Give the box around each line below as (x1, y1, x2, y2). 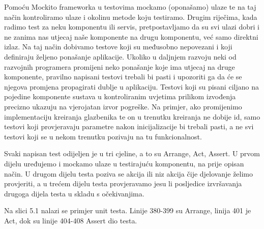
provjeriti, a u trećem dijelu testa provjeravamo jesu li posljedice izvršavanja (4, 178, 242, 189)
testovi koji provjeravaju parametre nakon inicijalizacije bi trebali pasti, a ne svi (4, 121, 254, 132)
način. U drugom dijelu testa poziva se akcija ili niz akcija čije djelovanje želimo (4, 168, 253, 179)
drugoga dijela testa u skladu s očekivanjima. (4, 188, 144, 198)
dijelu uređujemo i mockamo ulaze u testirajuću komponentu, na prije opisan (4, 158, 244, 168)
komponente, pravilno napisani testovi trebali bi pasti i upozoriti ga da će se (4, 71, 242, 82)
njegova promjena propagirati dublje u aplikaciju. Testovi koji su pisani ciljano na (4, 81, 259, 92)
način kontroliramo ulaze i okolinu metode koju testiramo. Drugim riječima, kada (4, 11, 257, 22)
